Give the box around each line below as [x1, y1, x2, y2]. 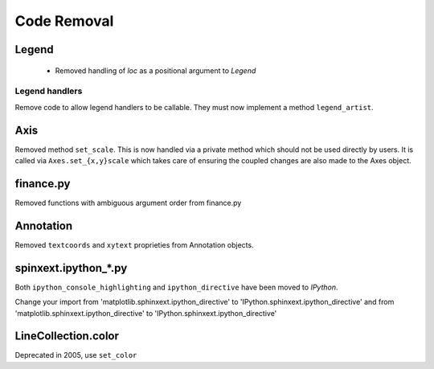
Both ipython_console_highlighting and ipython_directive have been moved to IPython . [14, 282, 338, 292]
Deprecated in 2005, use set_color [14, 351, 137, 360]
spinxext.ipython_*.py [14, 261, 128, 275]
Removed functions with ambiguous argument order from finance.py [14, 198, 242, 207]
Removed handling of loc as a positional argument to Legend [55, 65, 256, 76]
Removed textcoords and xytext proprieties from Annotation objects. [14, 240, 254, 249]
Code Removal [14, 12, 114, 30]
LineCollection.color [14, 330, 120, 343]
